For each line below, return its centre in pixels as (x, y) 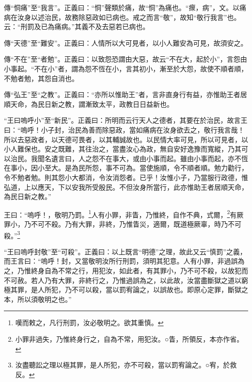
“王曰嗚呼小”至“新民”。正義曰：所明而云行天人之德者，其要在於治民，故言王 (126, 120)
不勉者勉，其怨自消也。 (41, 78)
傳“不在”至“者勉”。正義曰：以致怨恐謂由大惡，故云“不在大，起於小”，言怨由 (126, 59)
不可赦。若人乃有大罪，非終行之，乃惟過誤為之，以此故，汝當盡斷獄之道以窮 (126, 280)
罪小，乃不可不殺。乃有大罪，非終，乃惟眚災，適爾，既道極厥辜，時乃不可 (123, 224)
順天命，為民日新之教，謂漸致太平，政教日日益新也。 (89, 104)
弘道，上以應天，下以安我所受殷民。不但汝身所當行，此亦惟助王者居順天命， (126, 187)
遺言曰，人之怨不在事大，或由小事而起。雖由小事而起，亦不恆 (150, 158)
